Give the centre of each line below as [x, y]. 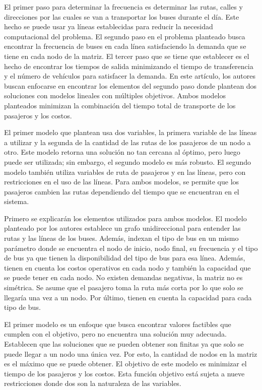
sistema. [17, 201]
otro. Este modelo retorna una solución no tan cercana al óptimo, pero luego [122, 152]
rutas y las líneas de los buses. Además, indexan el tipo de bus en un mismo [121, 238]
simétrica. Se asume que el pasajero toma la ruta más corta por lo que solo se [124, 287]
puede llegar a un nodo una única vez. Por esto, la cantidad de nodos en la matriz [131, 353]
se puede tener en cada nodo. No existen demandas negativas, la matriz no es [123, 277]
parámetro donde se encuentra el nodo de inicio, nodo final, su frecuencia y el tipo [131, 248]
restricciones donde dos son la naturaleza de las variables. [93, 383]
